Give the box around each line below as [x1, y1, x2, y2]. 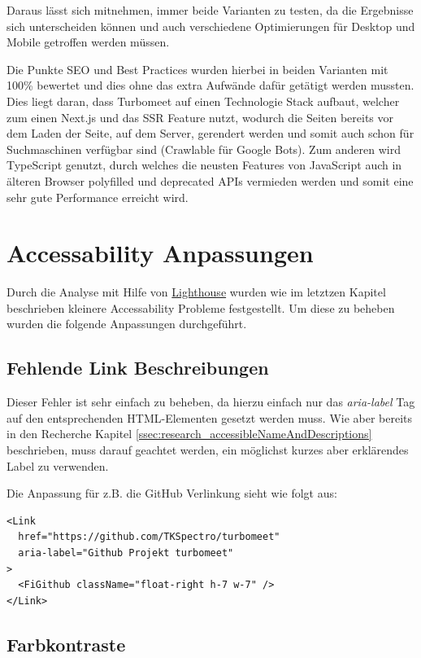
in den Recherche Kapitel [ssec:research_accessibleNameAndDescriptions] [7, 425, 372, 442]
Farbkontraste [7, 631, 126, 656]
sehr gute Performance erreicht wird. [7, 188, 189, 205]
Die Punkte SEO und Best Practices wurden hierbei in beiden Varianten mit [7, 60, 388, 77]
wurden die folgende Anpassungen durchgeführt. [7, 315, 247, 332]
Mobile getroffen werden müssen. [7, 33, 170, 50]
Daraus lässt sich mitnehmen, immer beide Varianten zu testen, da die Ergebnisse [7, 2, 414, 18]
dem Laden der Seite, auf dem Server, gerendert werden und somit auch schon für [7, 125, 414, 142]
